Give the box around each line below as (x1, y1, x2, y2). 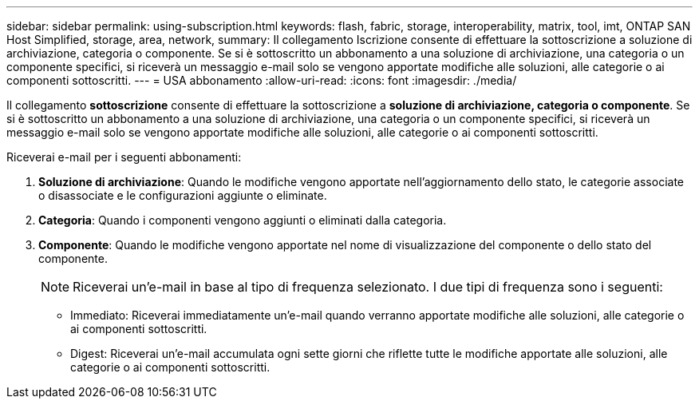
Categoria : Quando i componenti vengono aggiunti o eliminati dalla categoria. (38, 213, 447, 227)
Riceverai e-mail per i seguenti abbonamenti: (6, 150, 242, 164)
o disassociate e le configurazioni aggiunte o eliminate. (38, 189, 327, 202)
